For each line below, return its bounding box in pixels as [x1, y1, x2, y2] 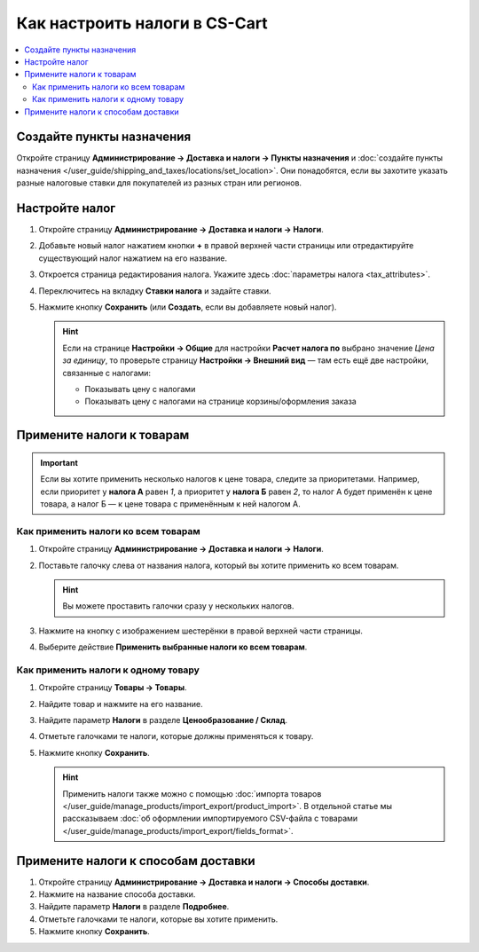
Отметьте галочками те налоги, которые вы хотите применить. [38, 914, 279, 924]
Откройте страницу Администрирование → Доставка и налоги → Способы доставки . [38, 877, 370, 887]
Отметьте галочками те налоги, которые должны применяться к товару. [38, 731, 314, 742]
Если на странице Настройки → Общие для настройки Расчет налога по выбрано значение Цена [62, 342, 435, 353]
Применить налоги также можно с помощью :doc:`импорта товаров [62, 788, 322, 799]
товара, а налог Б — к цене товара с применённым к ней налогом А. [40, 498, 301, 509]
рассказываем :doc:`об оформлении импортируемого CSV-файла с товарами [62, 813, 358, 824]
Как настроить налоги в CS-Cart [16, 13, 268, 33]
